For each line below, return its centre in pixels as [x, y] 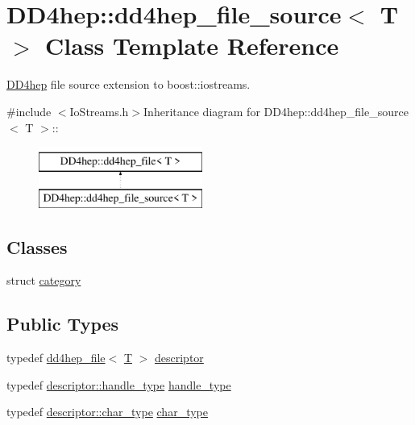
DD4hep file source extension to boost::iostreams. [129, 84]
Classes [37, 246]
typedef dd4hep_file [56, 358]
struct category [44, 280]
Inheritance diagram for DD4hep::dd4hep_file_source [276, 111]
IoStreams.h [99, 111]
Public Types [63, 324]
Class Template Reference [192, 46]
